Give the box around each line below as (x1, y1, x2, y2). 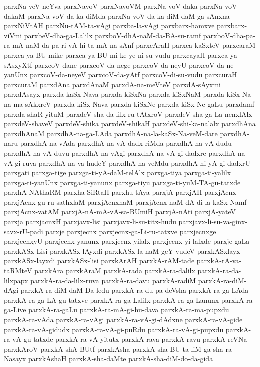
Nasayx (4, 353, 26, 364)
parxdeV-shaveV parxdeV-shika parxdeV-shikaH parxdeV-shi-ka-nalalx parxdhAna (4, 118, 256, 129)
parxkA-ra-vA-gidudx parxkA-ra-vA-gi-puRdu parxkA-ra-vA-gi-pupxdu (4, 324, 224, 334)
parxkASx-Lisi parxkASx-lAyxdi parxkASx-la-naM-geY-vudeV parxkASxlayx (4, 245, 240, 256)
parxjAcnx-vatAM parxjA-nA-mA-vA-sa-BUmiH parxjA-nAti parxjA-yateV (4, 206, 236, 217)
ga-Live (4, 304, 26, 315)
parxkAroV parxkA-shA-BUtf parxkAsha (4, 343, 130, 354)
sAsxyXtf (4, 59, 32, 70)
